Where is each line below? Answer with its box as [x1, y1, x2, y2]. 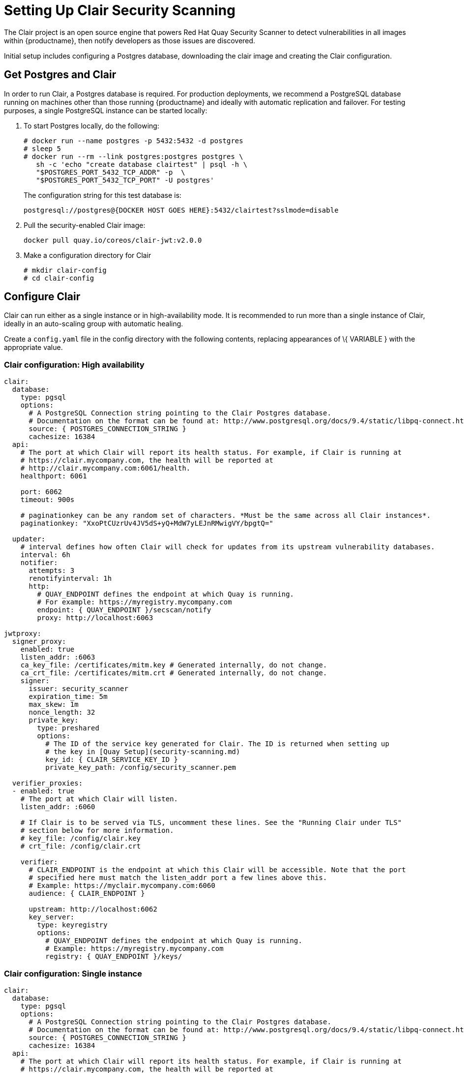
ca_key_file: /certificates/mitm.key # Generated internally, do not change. [20, 661, 327, 669]
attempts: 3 [29, 567, 75, 575]
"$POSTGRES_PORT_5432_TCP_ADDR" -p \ [36, 168, 185, 176]
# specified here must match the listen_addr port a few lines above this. [29, 874, 327, 882]
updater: [12, 535, 46, 543]
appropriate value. [4, 343, 63, 352]
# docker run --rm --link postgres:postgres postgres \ [24, 152, 243, 160]
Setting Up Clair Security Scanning [4, 2, 235, 19]
